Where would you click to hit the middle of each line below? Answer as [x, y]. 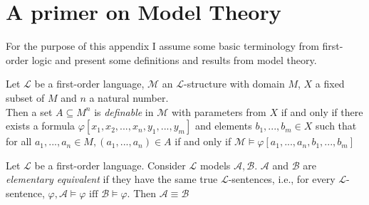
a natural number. [129, 97]
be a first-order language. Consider [110, 165]
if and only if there [322, 111]
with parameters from [219, 111]
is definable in [124, 111]
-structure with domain [234, 84]
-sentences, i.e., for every [282, 179]
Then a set [29, 111]
